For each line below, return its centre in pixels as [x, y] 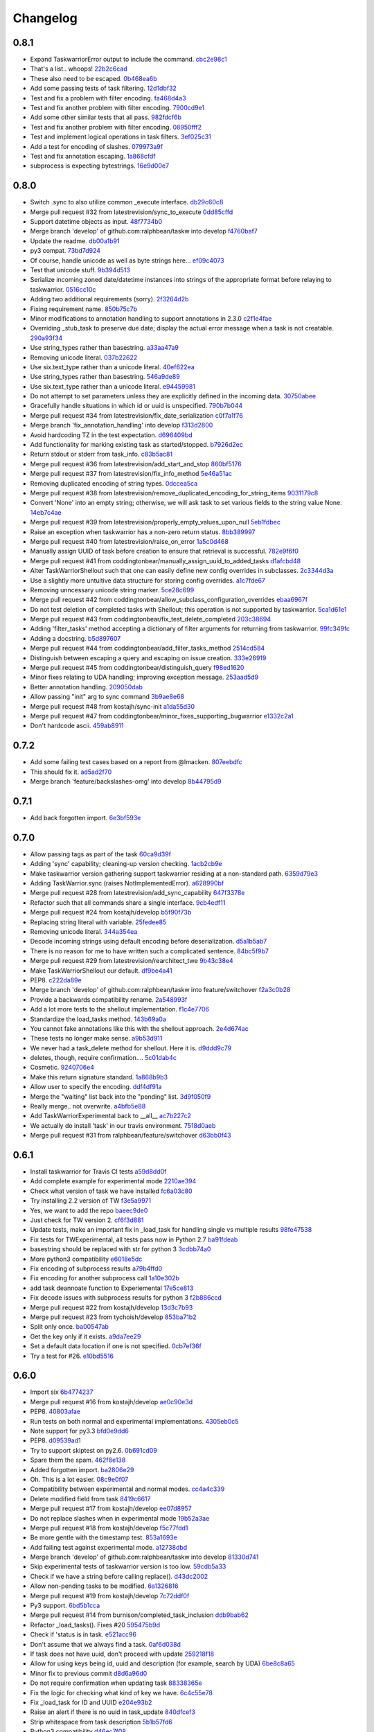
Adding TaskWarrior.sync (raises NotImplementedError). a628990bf [127, 883]
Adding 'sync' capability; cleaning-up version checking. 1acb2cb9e [126, 864]
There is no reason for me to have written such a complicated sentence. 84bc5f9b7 [150, 951]
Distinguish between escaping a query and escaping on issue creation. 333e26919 [148, 657]
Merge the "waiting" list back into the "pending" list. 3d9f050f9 [121, 1096]
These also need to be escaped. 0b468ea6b [93, 78]
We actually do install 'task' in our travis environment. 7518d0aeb [123, 1125]
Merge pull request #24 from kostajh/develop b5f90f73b [111, 912]
